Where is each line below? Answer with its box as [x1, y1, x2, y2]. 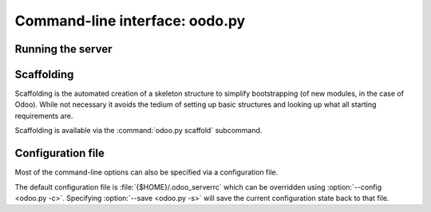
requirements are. [14, 111, 73, 120]
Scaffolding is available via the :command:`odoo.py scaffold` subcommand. [14, 126, 263, 135]
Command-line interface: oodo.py [14, 12, 246, 29]
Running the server [14, 42, 113, 56]
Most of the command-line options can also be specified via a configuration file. [14, 167, 279, 177]
